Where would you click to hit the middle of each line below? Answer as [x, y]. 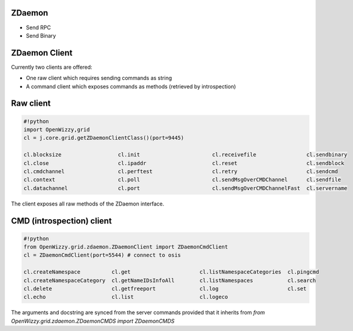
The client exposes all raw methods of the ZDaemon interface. [88, 204]
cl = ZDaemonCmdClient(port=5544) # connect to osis [102, 255]
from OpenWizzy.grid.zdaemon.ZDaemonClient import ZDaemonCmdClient [126, 247]
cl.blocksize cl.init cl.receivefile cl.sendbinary [185, 155]
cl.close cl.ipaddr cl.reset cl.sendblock [184, 163]
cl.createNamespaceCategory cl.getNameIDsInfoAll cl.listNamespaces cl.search [170, 280]
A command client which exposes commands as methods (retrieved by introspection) [131, 86]
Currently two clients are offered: [52, 67]
